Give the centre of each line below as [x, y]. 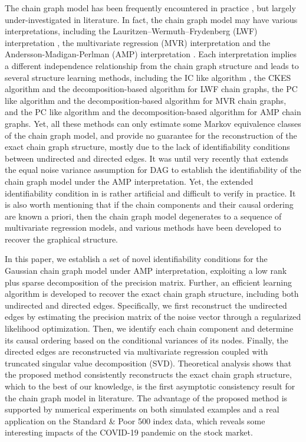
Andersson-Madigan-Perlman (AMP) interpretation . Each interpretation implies [151, 54]
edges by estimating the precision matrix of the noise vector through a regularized [153, 317]
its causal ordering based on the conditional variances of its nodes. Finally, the [147, 340]
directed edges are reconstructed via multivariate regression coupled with [136, 351]
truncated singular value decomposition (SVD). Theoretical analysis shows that [148, 363]
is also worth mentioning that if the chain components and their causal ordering [149, 204]
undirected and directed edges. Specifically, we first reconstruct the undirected [146, 305]
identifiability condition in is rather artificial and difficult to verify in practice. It [150, 193]
